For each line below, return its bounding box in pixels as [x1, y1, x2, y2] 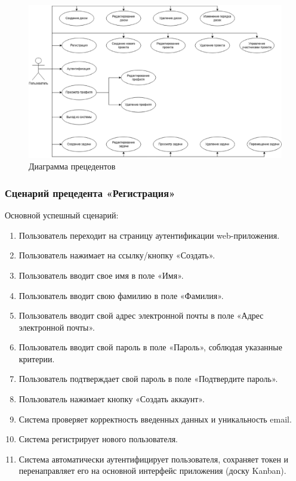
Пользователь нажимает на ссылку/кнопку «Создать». [18, 249, 215, 261]
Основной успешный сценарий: [5, 209, 119, 221]
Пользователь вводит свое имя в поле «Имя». [18, 269, 184, 281]
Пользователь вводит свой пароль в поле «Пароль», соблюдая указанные [18, 341, 282, 353]
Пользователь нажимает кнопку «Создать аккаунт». [18, 393, 205, 405]
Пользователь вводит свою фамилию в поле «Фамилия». [18, 289, 224, 301]
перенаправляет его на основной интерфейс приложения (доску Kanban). [18, 464, 286, 477]
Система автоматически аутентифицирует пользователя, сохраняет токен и [18, 452, 289, 465]
